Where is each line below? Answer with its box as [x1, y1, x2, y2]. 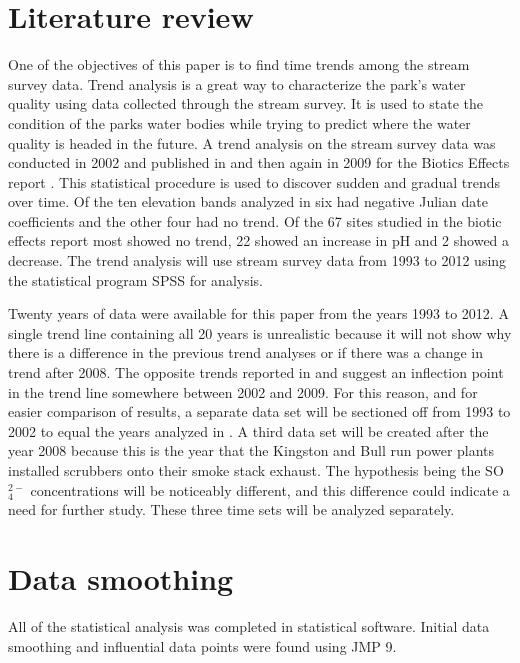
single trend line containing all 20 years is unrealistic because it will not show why [8, 322, 512, 343]
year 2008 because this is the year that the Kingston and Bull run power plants [8, 440, 495, 461]
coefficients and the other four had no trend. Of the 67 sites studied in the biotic [8, 210, 502, 231]
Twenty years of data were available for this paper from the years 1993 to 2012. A [8, 303, 509, 324]
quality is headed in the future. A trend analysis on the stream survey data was [8, 132, 496, 153]
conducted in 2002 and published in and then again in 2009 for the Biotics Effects [8, 152, 510, 173]
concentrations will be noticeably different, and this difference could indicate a [30, 479, 510, 500]
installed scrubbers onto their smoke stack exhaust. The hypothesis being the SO [8, 460, 504, 480]
